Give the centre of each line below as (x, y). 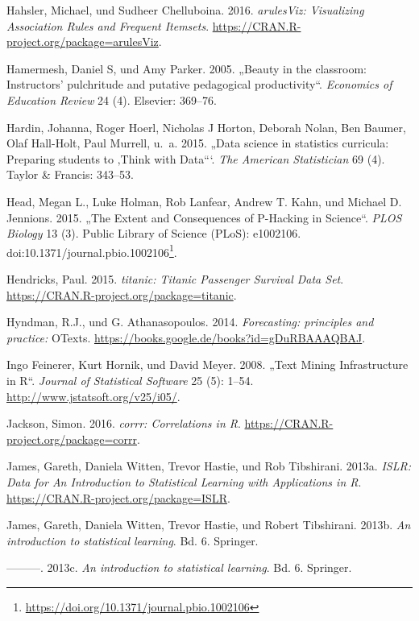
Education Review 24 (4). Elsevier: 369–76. (112, 99)
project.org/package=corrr (72, 439)
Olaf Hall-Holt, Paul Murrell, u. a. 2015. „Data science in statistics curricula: (198, 143)
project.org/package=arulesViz (83, 41)
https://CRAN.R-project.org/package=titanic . (122, 294)
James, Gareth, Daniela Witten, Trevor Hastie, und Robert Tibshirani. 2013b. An (209, 525)
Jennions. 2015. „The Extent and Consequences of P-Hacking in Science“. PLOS (204, 217)
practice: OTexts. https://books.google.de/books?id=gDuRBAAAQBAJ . (186, 337)
